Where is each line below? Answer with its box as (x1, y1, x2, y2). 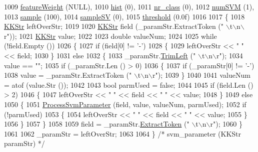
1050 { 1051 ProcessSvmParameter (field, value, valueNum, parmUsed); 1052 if (4, 99, 246, 109)
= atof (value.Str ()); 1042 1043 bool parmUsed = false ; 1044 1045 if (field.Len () (4, 79, 253, 90)
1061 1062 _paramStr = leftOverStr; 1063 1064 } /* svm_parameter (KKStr (4, 128, 241, 139)
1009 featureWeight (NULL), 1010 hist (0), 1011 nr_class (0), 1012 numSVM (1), (4, 1, 254, 11)
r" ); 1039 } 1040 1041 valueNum (152, 70, 250, 80)
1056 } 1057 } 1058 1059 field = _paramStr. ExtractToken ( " (4, 119, 189, 129)
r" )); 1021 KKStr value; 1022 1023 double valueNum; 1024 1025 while (4, 30, 217, 41)
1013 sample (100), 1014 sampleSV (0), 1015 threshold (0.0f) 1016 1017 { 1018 (4, 11, 245, 21)
